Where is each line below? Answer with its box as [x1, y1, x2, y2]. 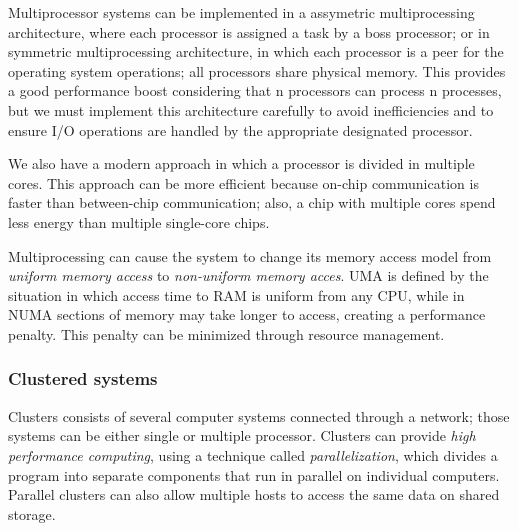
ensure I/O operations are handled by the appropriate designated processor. [8, 119, 473, 140]
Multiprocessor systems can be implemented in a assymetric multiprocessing [8, 2, 475, 22]
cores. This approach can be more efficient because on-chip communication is [8, 172, 479, 193]
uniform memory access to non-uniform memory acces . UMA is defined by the [8, 265, 489, 286]
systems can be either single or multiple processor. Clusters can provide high [8, 425, 476, 446]
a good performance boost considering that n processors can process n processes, [8, 80, 502, 101]
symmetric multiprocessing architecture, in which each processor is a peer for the [8, 41, 504, 62]
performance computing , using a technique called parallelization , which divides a [8, 444, 498, 465]
